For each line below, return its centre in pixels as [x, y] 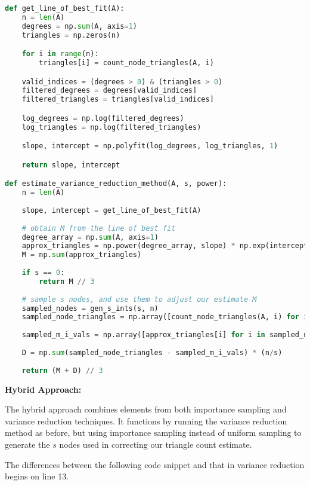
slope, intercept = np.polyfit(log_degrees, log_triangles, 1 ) [150, 146]
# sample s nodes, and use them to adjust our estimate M [139, 299]
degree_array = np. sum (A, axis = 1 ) [90, 237]
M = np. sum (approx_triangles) [82, 255]
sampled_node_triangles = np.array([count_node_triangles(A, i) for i [165, 317]
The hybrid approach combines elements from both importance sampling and [146, 409]
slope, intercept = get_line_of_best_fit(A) [111, 210]
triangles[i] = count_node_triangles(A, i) [126, 63]
